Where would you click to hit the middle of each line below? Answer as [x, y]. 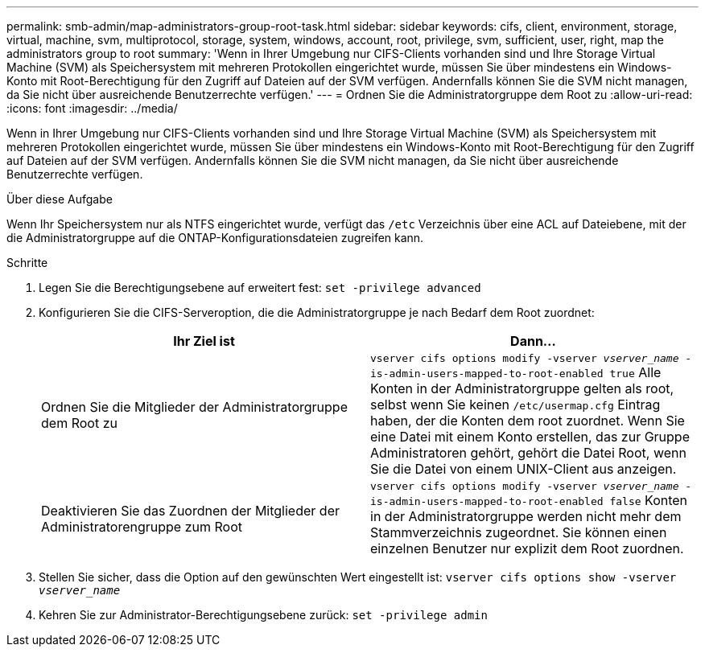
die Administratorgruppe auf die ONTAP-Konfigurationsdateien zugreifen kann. [215, 238]
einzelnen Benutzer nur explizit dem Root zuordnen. [527, 548]
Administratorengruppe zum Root [142, 526]
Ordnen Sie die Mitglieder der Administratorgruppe [194, 407]
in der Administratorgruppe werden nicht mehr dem [526, 516]
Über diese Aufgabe [60, 199]
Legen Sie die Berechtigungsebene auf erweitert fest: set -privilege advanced [260, 287]
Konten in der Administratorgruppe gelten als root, [522, 388]
